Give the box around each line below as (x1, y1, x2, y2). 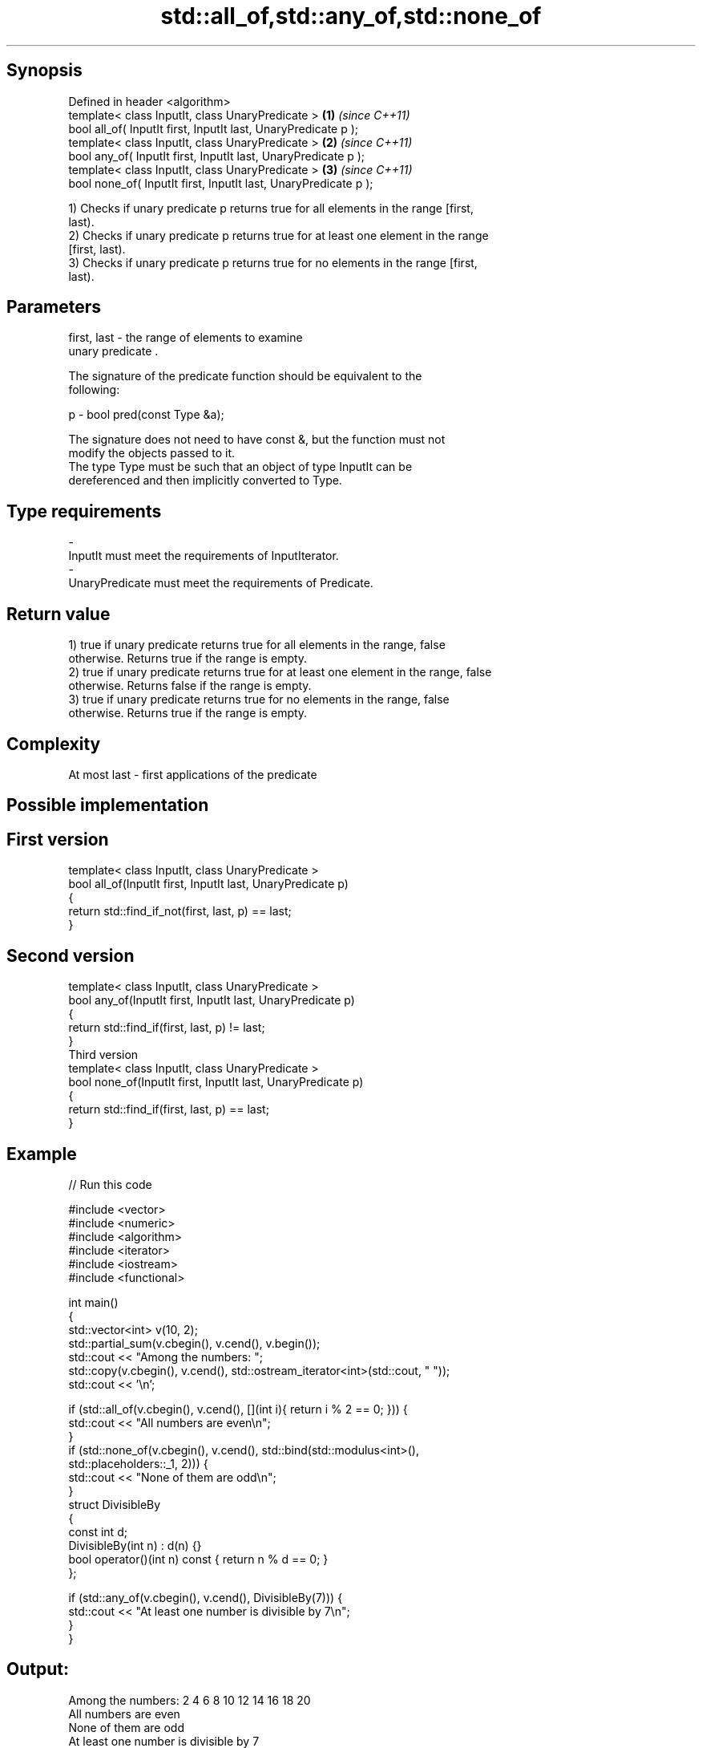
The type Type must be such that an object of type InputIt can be (68, 460, 413, 474)
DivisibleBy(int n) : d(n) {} (68, 1538, 202, 1552)
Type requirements (6, 501, 162, 521)
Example (6, 1143, 77, 1164)
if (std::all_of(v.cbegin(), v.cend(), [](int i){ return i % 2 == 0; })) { (68, 1401, 408, 1416)
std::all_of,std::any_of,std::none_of (160, 2, 542, 30)
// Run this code (68, 1177, 152, 1191)
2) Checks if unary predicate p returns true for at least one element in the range (68, 228, 489, 242)
